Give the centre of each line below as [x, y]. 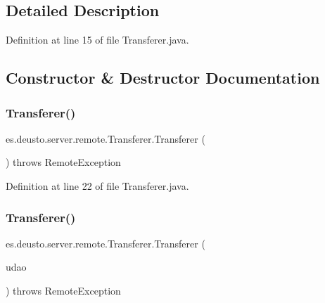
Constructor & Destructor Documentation [163, 78]
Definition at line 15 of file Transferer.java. [97, 40]
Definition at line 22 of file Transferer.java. [97, 185]
